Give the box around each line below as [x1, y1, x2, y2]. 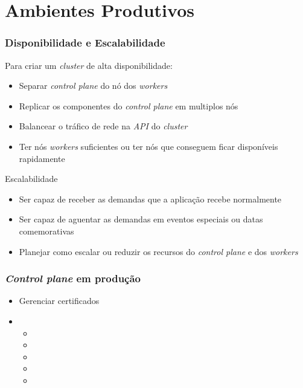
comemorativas [19, 224, 74, 237]
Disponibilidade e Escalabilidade [5, 35, 165, 50]
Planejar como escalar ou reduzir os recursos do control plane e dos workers [19, 245, 298, 257]
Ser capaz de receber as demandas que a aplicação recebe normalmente [19, 192, 282, 205]
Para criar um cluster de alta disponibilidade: [5, 59, 173, 71]
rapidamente [19, 152, 65, 164]
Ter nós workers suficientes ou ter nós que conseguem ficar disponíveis [19, 140, 278, 152]
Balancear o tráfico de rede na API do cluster [19, 120, 188, 132]
